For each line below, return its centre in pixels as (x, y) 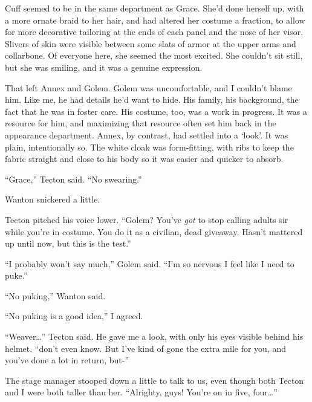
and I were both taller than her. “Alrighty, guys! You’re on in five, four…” (141, 392)
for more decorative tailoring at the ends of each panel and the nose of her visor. (154, 32)
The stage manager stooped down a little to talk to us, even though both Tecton (154, 380)
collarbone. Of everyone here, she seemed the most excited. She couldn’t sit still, (154, 55)
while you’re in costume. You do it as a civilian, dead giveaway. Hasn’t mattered (154, 231)
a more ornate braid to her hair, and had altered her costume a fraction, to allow (155, 20)
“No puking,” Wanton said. (55, 295)
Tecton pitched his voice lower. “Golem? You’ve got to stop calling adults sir (147, 219)
